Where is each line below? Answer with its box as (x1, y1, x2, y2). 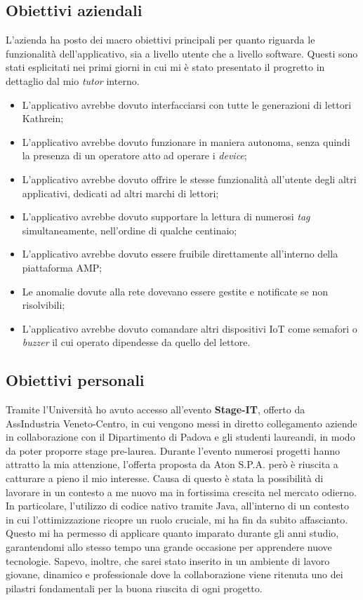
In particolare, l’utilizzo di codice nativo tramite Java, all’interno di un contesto (6, 498, 349, 513)
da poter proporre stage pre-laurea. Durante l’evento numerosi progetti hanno (6, 443, 340, 458)
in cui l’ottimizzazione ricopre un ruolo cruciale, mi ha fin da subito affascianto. (6, 512, 348, 526)
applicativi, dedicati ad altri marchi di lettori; (22, 185, 219, 200)
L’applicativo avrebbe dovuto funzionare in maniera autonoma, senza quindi (22, 134, 350, 149)
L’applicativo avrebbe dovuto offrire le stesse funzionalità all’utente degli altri (22, 171, 357, 186)
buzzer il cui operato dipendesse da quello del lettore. (22, 335, 251, 349)
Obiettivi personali (6, 369, 145, 391)
